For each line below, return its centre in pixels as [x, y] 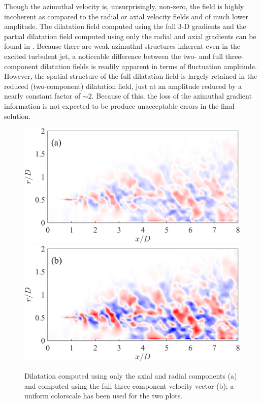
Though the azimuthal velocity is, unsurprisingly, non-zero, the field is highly [124, 6]
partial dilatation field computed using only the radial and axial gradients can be [130, 36]
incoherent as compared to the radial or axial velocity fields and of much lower [126, 16]
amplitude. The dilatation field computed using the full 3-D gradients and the [125, 26]
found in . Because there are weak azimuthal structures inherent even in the [122, 46]
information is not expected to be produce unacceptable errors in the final [119, 105]
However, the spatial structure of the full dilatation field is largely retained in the [131, 76]
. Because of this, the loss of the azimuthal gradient [172, 96]
